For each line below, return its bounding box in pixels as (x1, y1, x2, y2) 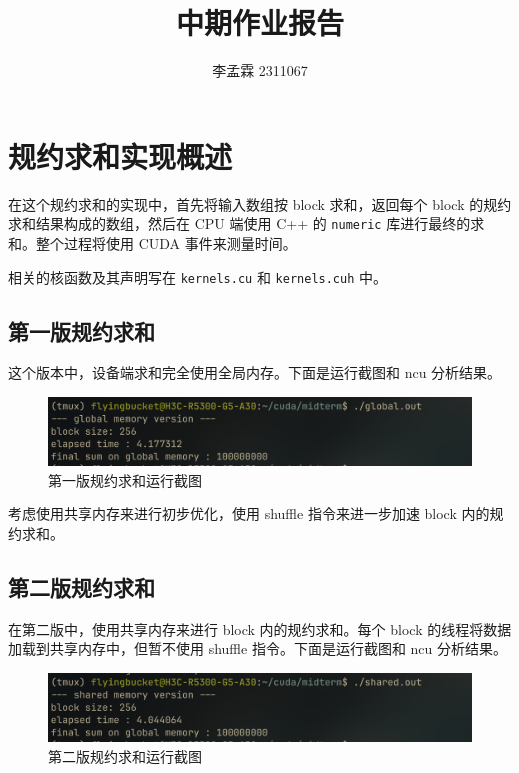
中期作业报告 (175, 2, 344, 43)
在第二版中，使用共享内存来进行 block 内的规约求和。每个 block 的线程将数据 (8, 618, 512, 639)
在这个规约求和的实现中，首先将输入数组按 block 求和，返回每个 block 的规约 (8, 193, 512, 214)
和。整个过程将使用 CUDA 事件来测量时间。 (8, 232, 297, 253)
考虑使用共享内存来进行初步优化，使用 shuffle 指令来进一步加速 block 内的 (8, 503, 490, 524)
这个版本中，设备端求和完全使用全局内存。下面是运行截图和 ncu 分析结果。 (8, 362, 502, 383)
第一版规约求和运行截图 (48, 469, 202, 490)
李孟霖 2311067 (212, 60, 308, 81)
